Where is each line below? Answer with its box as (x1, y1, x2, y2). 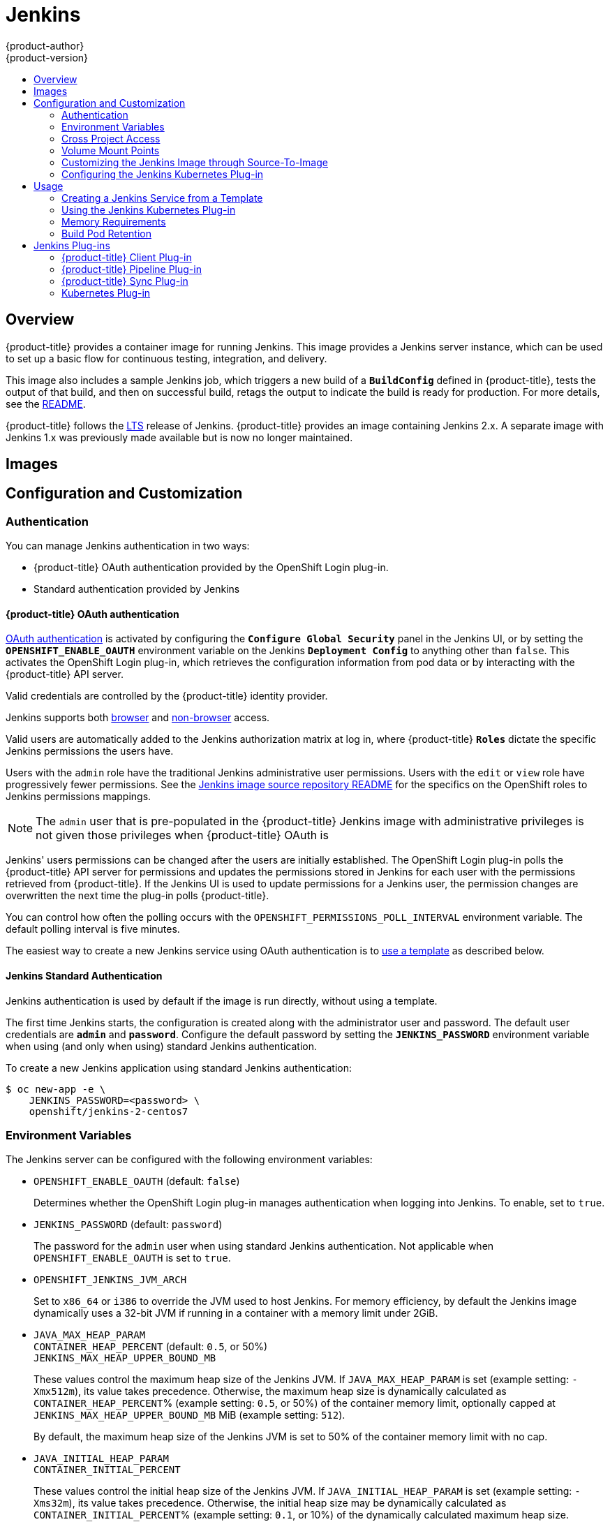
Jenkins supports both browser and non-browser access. (6, 711, 270, 724)
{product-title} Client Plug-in (61, 251, 192, 263)
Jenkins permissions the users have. (6, 745, 174, 758)
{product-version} (6, 51, 89, 64)
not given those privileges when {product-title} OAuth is (36, 828, 329, 843)
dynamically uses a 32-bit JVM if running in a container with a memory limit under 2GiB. (34, 1307, 438, 1320)
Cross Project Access (61, 132, 161, 145)
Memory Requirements (61, 215, 166, 228)
